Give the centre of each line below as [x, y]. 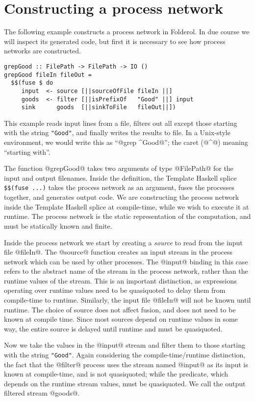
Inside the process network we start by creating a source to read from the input [123, 242]
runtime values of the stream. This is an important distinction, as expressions [120, 280]
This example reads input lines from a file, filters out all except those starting [121, 123]
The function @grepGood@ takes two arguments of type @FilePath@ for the [119, 168]
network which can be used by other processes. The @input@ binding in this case [126, 261]
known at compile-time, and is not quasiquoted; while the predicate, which [116, 374]
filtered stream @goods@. [42, 393]
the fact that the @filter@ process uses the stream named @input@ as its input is [126, 364]
